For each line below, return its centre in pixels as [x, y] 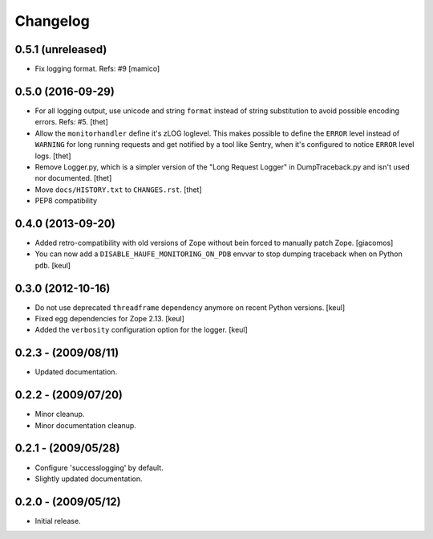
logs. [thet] [53, 156]
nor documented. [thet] [73, 178]
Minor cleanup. [60, 414]
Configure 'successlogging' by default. [99, 468]
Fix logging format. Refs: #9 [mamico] [97, 69]
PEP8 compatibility [66, 201]
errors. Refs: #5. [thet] [71, 122]
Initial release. [58, 521]
